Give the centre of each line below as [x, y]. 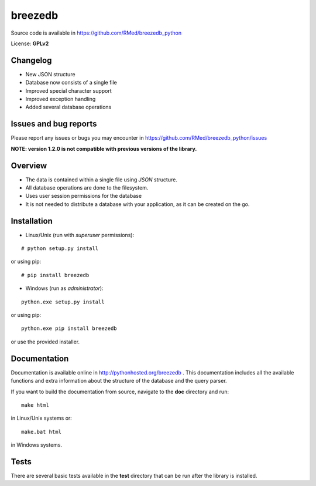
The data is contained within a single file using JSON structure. [102, 180]
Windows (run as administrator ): [64, 288]
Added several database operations [68, 107]
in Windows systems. [37, 445]
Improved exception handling [61, 99]
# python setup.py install [60, 249]
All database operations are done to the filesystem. [87, 188]
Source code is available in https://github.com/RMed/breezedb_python [96, 33]
